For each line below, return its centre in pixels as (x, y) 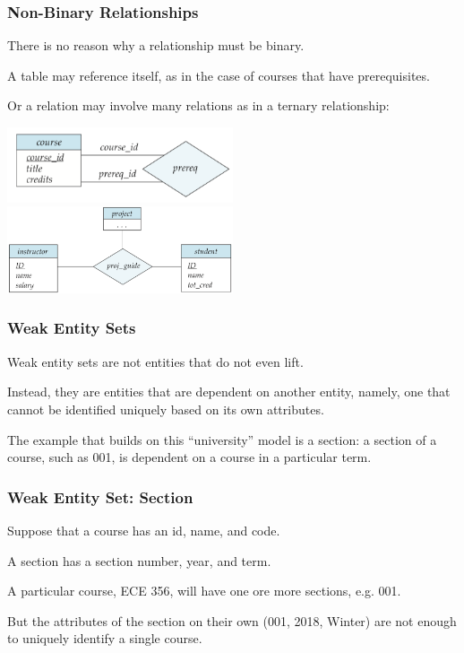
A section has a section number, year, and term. (139, 560)
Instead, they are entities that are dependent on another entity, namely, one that (229, 392)
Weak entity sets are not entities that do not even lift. (155, 361)
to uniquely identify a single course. (105, 638)
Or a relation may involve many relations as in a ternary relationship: (198, 105)
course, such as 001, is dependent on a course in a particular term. (189, 457)
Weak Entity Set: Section (100, 496)
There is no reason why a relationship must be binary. (156, 45)
